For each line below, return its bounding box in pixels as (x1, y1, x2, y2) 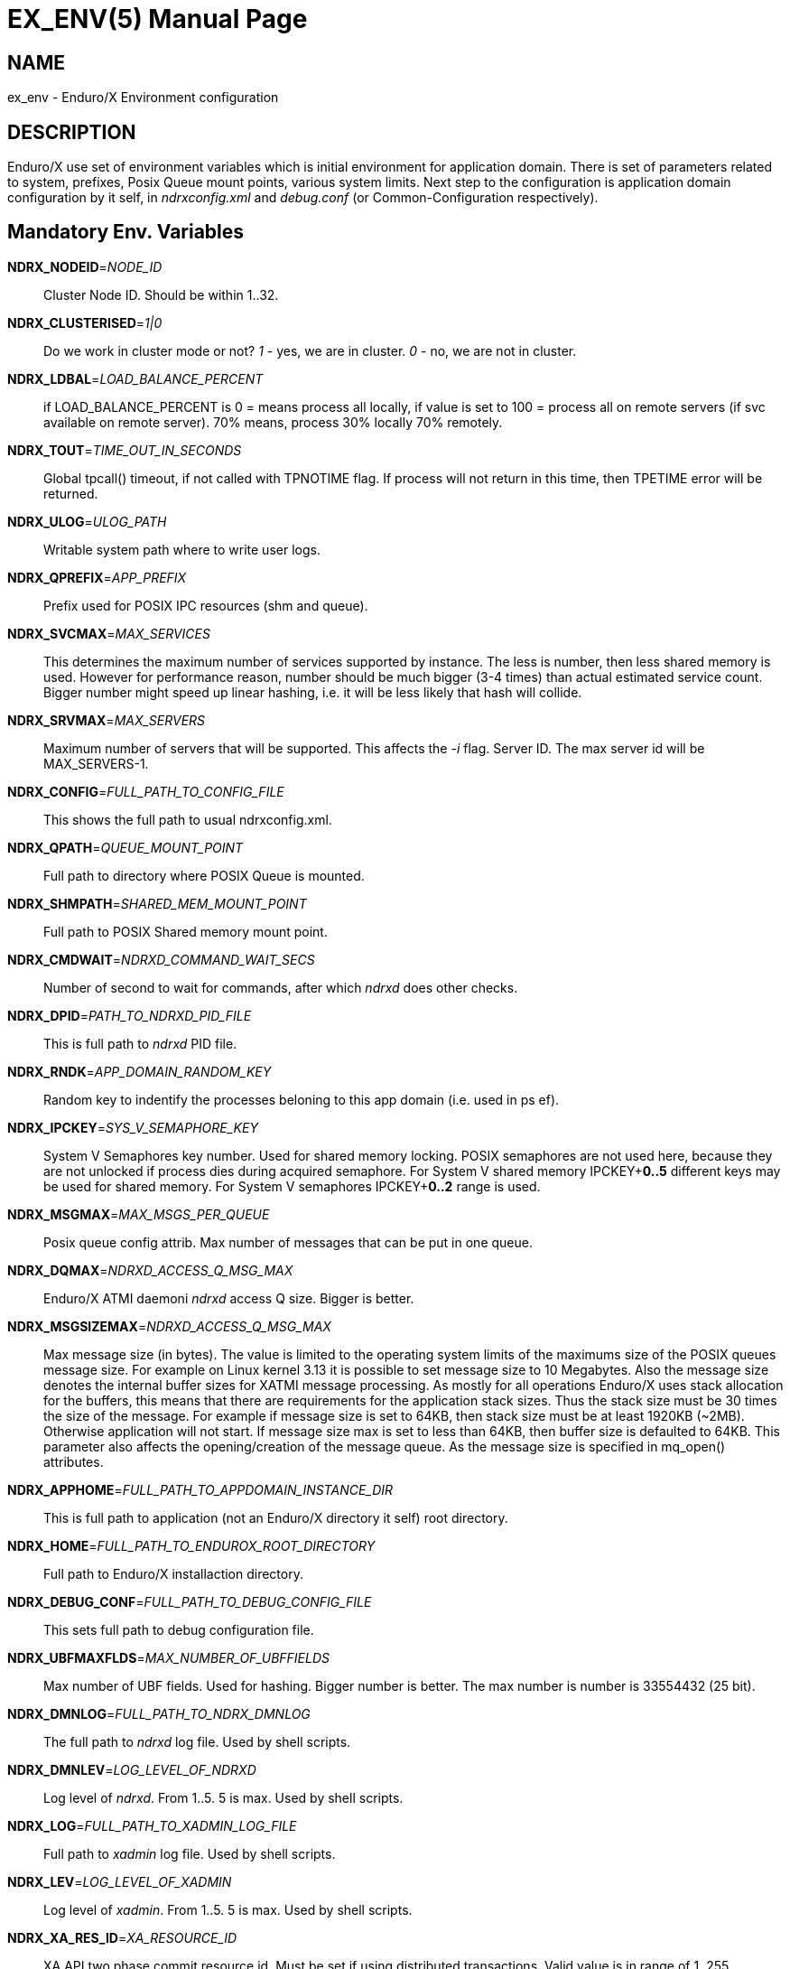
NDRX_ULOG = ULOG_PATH (7, 513, 167, 529)
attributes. (43, 1453, 104, 1470)
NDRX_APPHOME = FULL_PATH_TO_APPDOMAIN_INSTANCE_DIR (7, 1481, 394, 1498)
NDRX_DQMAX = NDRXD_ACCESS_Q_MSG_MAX (7, 1262, 293, 1278)
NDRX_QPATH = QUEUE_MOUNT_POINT (7, 839, 244, 855)
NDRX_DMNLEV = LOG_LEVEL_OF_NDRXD (7, 1761, 256, 1778)
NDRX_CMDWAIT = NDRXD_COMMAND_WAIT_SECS (7, 951, 315, 967)
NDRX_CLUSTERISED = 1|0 (7, 314, 163, 331)
